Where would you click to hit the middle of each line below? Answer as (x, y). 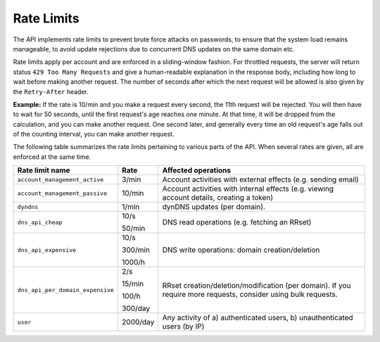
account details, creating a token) (218, 198)
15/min (133, 284)
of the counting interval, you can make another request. (94, 134)
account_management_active (61, 179)
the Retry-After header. (51, 91)
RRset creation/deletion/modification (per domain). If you (256, 286)
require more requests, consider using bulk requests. (250, 294)
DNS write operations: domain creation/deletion (241, 250)
